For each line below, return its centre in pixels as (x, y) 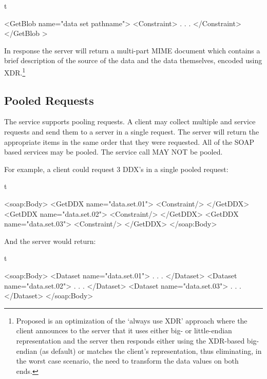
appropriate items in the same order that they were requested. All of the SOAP (129, 141)
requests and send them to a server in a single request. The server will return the (132, 132)
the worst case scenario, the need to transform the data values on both (127, 361)
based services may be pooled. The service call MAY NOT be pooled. (113, 152)
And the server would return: (50, 241)
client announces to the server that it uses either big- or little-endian (124, 330)
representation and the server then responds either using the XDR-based (130, 340)
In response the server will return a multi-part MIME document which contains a (132, 50)
